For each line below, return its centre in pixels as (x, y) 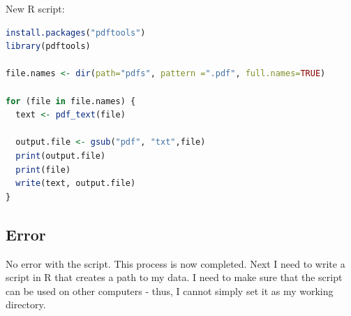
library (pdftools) (48, 46)
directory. (26, 304)
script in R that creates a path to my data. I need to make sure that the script (174, 277)
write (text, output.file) (76, 184)
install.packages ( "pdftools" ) (76, 33)
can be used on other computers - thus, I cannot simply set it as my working (170, 290)
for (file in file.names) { (71, 101)
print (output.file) (61, 156)
